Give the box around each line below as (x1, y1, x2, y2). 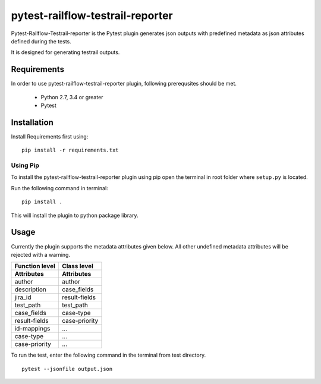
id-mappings (14, 325, 51, 333)
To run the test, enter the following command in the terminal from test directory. (11, 351, 206, 359)
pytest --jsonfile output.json (21, 366, 113, 372)
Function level (14, 262, 56, 270)
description (14, 285, 47, 294)
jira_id (14, 293, 32, 301)
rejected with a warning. (11, 251, 71, 258)
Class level (61, 262, 93, 270)
